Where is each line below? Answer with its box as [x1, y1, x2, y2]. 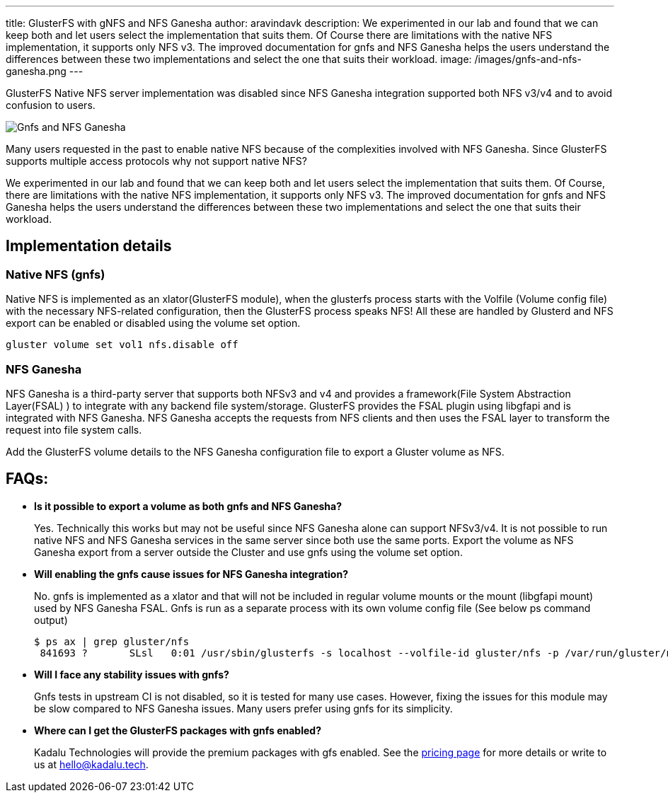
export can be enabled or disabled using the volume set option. [6, 317, 301, 330]
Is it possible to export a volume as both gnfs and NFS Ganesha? [34, 499, 342, 512]
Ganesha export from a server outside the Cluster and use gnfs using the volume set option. [34, 545, 463, 558]
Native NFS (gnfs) [6, 267, 105, 282]
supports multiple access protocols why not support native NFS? [6, 155, 307, 167]
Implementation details [6, 237, 172, 255]
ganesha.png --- [6, 65, 83, 77]
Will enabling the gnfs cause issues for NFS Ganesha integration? [34, 567, 348, 580]
